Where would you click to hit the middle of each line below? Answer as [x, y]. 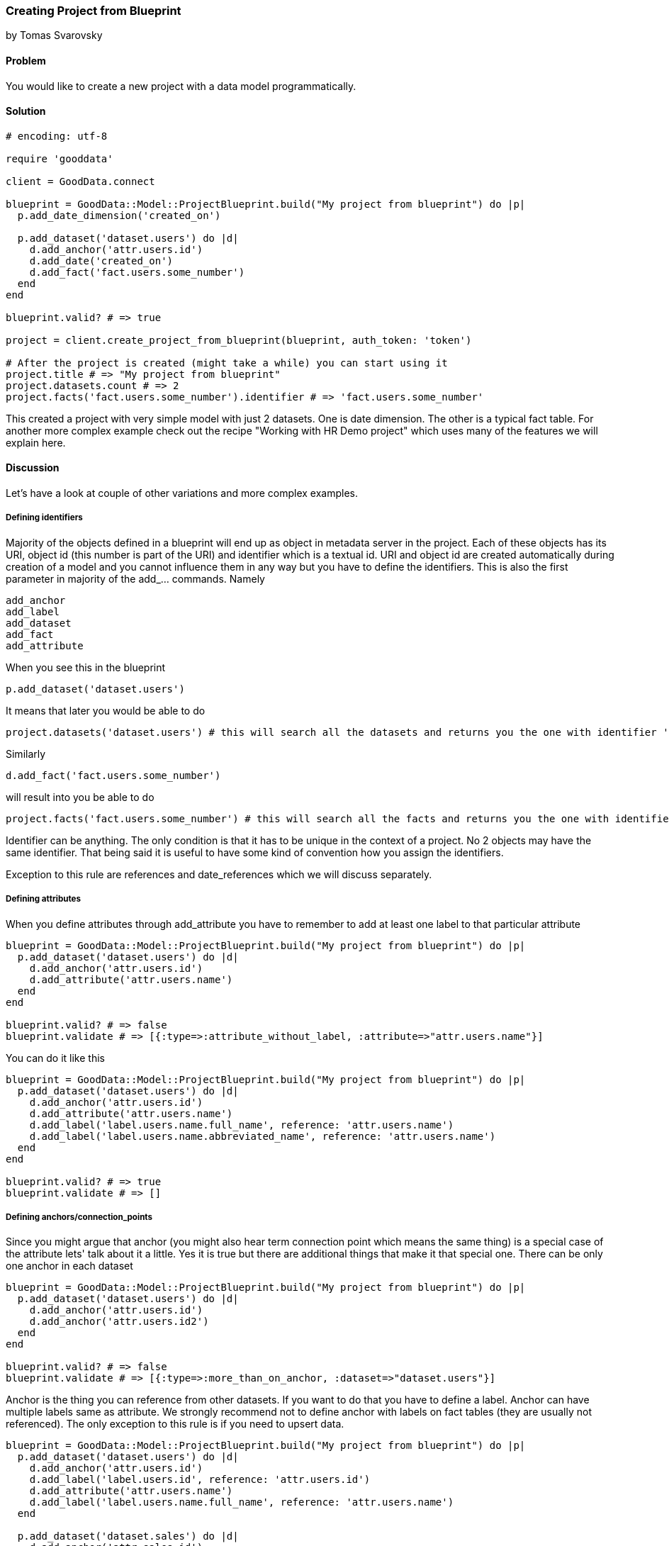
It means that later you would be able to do [106, 710]
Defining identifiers [44, 518]
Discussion [33, 468]
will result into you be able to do [80, 797]
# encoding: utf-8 [57, 136]
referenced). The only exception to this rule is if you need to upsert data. [175, 1424]
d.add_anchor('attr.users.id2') [119, 1322]
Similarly [26, 754]
